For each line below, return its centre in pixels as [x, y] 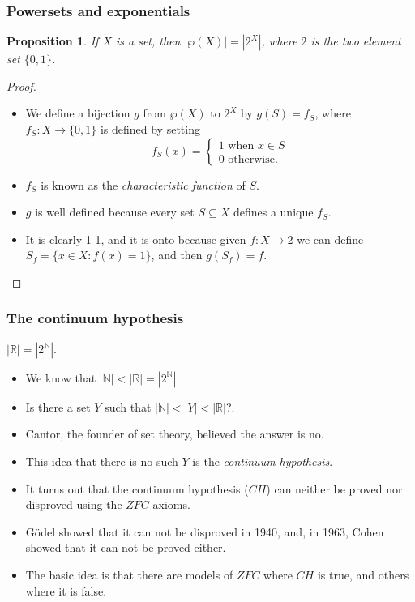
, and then [177, 255]
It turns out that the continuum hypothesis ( [137, 488]
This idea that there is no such [102, 461]
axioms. [171, 504]
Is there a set [58, 406]
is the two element [356, 41]
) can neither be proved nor [334, 488]
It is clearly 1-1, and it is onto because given [136, 239]
